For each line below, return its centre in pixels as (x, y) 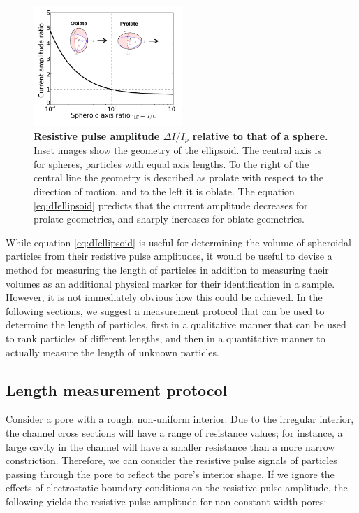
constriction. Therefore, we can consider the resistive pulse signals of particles (171, 460)
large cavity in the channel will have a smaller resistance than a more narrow (170, 446)
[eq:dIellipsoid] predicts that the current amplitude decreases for (171, 205)
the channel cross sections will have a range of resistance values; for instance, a (174, 432)
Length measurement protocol (117, 389)
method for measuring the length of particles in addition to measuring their (167, 270)
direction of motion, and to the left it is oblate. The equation (164, 191)
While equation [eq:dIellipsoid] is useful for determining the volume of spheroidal (178, 242)
